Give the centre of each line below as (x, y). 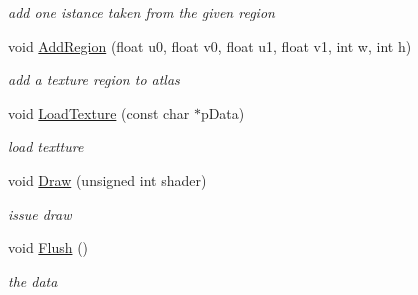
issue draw (40, 213)
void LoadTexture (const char (99, 112)
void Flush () (48, 247)
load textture (46, 146)
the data (33, 280)
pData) (222, 112)
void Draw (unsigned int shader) (107, 179)
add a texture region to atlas (94, 79)
